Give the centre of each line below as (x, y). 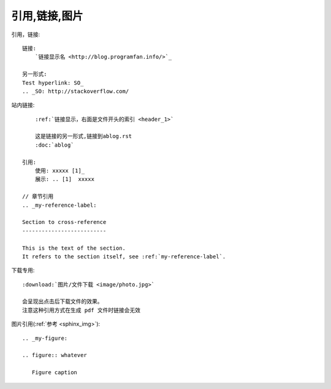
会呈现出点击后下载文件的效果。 (63, 302)
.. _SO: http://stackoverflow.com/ (76, 91)
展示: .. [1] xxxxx (65, 179)
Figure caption (55, 372)
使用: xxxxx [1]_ (60, 171)
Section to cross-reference (64, 222)
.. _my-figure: (45, 338)
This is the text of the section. (74, 248)
